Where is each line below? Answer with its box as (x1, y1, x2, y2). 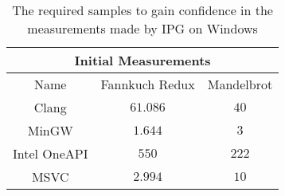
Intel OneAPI (13, 144, 88, 163)
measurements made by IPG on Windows (27, 19, 258, 37)
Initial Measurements (74, 51, 211, 69)
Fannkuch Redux (100, 75, 195, 93)
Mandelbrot (207, 75, 273, 93)
